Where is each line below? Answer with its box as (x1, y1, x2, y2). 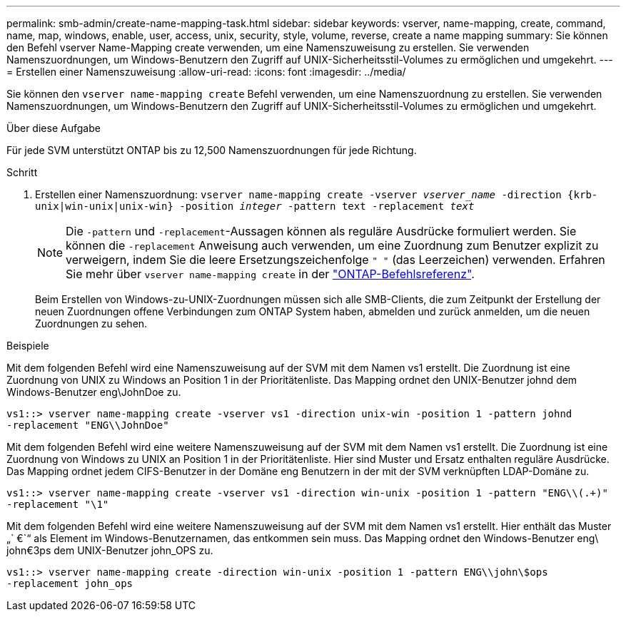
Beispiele (6, 340, 49, 352)
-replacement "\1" (6, 499, 109, 510)
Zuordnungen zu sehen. (35, 317, 148, 330)
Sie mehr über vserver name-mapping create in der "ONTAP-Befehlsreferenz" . (66, 267, 475, 281)
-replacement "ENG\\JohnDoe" (6, 419, 169, 431)
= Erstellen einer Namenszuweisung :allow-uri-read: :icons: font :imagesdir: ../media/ (6, 66, 406, 78)
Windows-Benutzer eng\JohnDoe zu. (6, 386, 181, 398)
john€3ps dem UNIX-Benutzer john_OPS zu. (6, 544, 213, 556)
